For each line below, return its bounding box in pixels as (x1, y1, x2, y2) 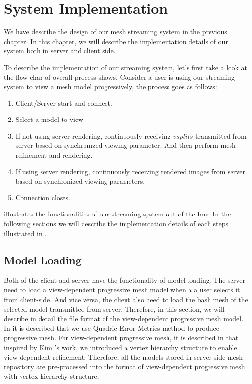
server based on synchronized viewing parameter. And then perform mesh (15, 140, 236, 150)
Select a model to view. (15, 114, 85, 124)
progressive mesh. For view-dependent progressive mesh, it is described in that (4, 332, 239, 342)
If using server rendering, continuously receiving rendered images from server (15, 166, 245, 176)
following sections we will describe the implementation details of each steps (4, 218, 228, 229)
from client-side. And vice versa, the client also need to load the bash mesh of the (4, 294, 248, 304)
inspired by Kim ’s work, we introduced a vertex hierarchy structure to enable (4, 342, 237, 352)
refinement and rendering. (15, 150, 93, 160)
